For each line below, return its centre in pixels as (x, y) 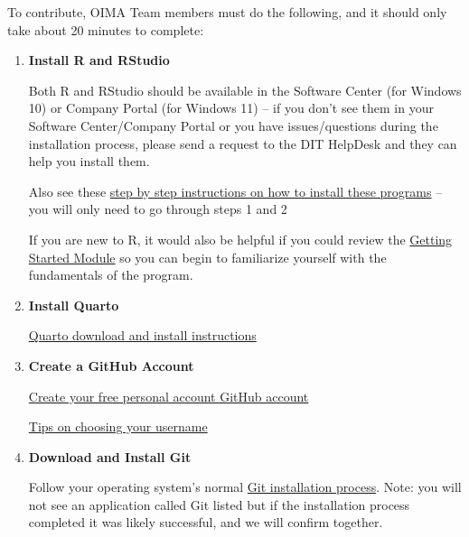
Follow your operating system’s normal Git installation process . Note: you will (245, 487)
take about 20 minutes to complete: (106, 29)
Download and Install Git (110, 456)
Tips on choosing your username (118, 426)
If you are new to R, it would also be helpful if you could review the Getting (240, 239)
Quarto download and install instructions (142, 335)
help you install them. (89, 161)
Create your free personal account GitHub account (169, 396)
